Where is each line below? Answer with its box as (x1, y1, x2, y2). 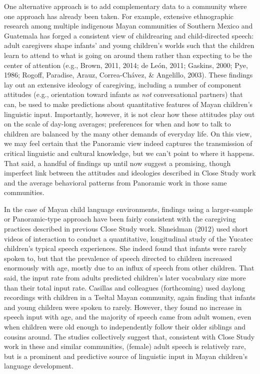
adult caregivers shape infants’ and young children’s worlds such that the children (4, 40, 254, 50)
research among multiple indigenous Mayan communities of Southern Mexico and (4, 20, 253, 31)
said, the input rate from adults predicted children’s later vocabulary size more (4, 272, 246, 283)
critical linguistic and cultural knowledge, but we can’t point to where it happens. (4, 147, 255, 158)
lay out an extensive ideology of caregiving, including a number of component (4, 79, 241, 89)
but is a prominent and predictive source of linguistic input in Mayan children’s (4, 350, 248, 361)
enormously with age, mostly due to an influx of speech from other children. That (4, 262, 254, 273)
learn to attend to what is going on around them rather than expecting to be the (4, 49, 252, 60)
